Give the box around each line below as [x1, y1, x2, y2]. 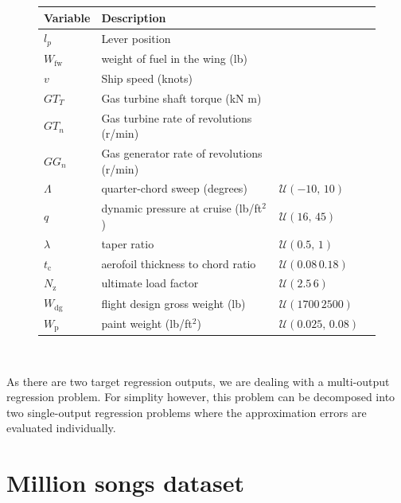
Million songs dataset [6, 466, 244, 499]
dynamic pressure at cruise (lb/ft [101, 200, 263, 216]
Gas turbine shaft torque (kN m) [101, 89, 262, 106]
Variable [44, 9, 91, 25]
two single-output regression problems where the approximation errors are [6, 404, 367, 420]
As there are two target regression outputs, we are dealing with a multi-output [6, 372, 390, 389]
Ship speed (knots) [101, 69, 193, 86]
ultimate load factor [101, 275, 199, 291]
